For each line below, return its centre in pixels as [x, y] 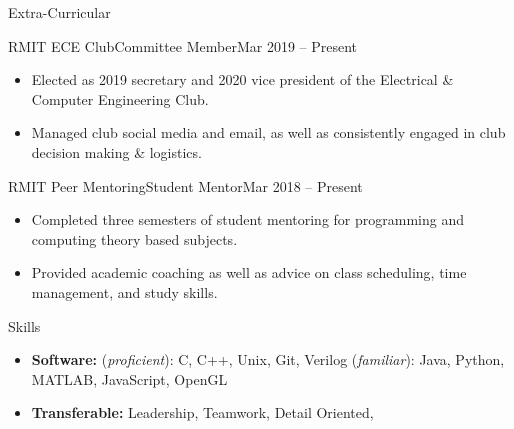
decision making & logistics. [116, 151]
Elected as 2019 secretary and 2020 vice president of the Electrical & [242, 79]
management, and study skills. [124, 291]
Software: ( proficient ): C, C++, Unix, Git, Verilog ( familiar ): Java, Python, [268, 359]
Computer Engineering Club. [120, 98]
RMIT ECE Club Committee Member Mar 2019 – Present [183, 45]
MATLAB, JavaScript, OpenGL [129, 378]
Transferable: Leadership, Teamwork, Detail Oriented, [202, 412]
